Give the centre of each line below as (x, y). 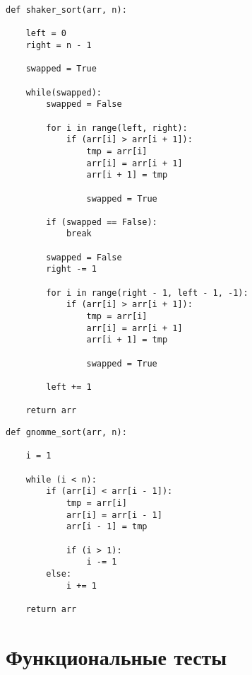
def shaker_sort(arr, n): (66, 10)
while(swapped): (64, 92)
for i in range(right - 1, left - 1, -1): (147, 293)
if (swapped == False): (102, 222)
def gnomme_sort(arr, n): (66, 432)
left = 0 (46, 34)
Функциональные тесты (116, 656)
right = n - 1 (59, 45)
